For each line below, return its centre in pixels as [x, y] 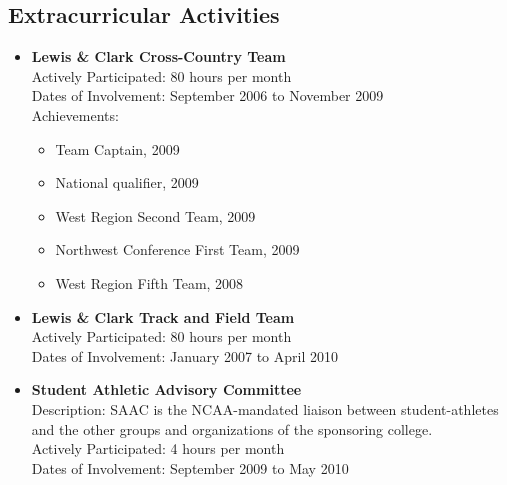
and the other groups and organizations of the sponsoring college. [232, 428]
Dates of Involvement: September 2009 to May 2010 [190, 467]
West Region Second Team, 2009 [155, 215]
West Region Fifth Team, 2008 [149, 282]
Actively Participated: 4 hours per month [158, 448]
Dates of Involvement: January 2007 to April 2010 [185, 355]
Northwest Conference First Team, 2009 [177, 249]
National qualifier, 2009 [127, 182]
